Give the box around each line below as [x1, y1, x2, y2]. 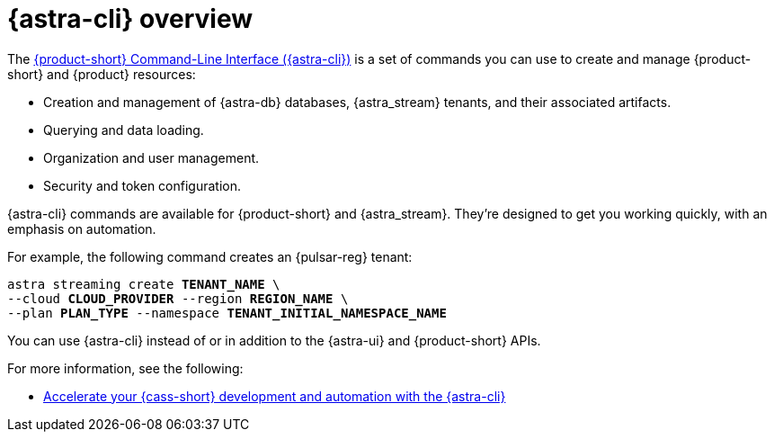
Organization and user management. [43, 149, 260, 166]
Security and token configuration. [43, 177, 242, 193]
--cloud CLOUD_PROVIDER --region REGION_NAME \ [7, 291, 349, 306]
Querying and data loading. [43, 121, 204, 138]
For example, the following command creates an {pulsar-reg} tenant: [7, 248, 413, 264]
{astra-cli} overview [7, 4, 254, 34]
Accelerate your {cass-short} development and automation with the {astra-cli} [43, 388, 506, 404]
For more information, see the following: [7, 360, 244, 376]
